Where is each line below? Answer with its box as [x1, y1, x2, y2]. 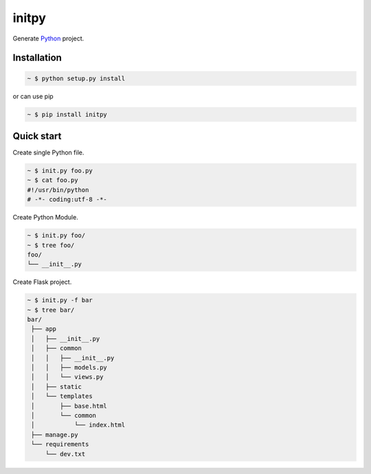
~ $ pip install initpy [27, 110, 108, 118]
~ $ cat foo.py [27, 176, 78, 185]
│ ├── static [31, 383, 82, 390]
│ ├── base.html [31, 402, 108, 410]
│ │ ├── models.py [31, 364, 108, 372]
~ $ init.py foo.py [27, 167, 93, 174]
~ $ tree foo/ [27, 241, 75, 249]
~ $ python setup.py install [27, 74, 126, 82]
